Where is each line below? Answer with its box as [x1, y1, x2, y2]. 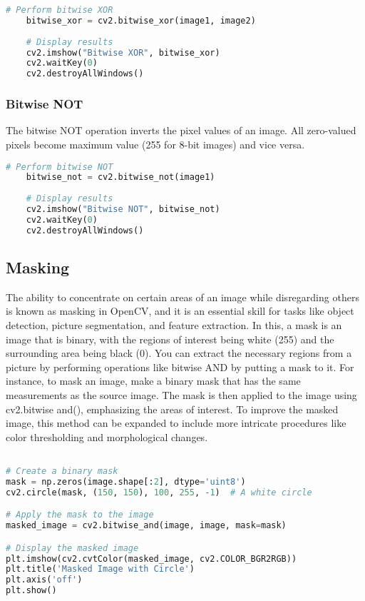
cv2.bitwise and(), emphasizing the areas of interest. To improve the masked [6, 401, 339, 416]
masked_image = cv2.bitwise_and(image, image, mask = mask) [6, 520, 287, 531]
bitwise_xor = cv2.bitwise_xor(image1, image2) [26, 15, 256, 26]
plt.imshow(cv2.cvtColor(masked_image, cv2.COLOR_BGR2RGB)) [6, 553, 297, 564]
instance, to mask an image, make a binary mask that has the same [6, 373, 301, 388]
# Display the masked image [6, 542, 139, 553]
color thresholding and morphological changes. [6, 429, 208, 444]
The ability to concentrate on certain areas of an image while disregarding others [6, 289, 359, 304]
